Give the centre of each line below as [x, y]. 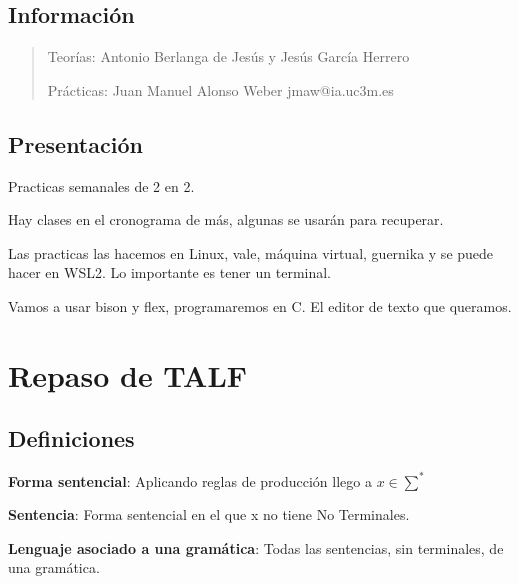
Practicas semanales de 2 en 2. [101, 185]
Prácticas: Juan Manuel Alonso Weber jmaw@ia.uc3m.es [220, 89]
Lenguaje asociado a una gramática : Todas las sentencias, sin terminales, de [256, 547]
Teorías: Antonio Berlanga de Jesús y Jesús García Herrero [228, 56]
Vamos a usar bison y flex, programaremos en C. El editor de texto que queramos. [260, 305]
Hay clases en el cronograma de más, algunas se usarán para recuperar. [226, 219]
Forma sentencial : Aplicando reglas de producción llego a [190, 480]
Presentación [75, 143]
